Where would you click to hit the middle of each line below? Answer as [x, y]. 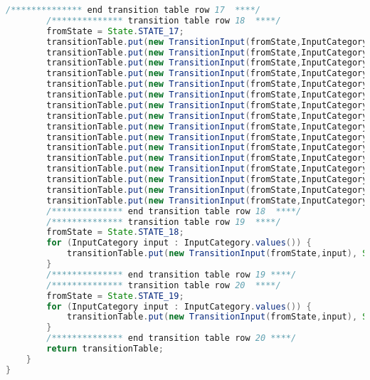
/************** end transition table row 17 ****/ [133, 10]
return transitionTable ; [105, 349]
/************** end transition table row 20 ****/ [171, 338]
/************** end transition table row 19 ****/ [171, 274]
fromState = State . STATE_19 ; [115, 296]
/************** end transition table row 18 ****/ [174, 211]
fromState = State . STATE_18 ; [115, 232]
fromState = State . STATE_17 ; [115, 31]
